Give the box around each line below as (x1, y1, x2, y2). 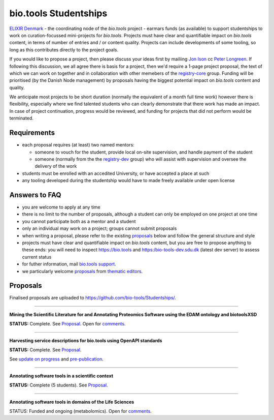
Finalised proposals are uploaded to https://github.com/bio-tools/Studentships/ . (9, 295, 176, 301)
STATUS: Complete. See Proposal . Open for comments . (9, 321, 126, 327)
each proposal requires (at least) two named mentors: (22, 142, 134, 148)
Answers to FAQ (9, 191, 61, 199)
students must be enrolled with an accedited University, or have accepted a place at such (22, 170, 210, 176)
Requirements (9, 129, 55, 137)
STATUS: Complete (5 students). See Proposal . (9, 382, 109, 388)
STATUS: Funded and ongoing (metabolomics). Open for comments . (9, 408, 152, 414)
